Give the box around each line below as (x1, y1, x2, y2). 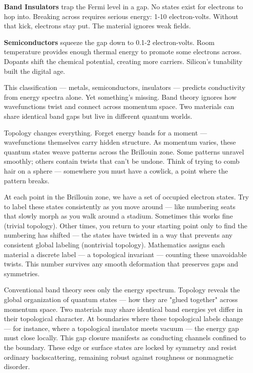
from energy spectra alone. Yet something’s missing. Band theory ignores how (4, 91, 237, 102)
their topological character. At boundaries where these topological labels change (4, 313, 243, 324)
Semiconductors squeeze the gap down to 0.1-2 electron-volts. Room (4, 37, 215, 47)
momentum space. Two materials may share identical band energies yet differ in (4, 304, 243, 314)
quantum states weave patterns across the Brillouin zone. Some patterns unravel (4, 146, 244, 156)
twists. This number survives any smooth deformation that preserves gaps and (4, 259, 238, 269)
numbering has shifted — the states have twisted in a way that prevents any (4, 230, 232, 240)
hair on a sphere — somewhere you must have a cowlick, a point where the (4, 165, 228, 176)
